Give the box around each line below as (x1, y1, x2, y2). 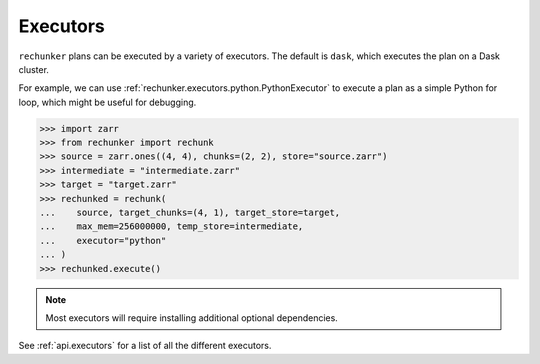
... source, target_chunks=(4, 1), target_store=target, (39, 207, 341, 219)
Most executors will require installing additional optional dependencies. (45, 311, 339, 324)
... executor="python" (39, 235, 167, 246)
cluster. (18, 63, 50, 75)
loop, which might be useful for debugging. (18, 96, 197, 108)
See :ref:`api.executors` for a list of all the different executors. (18, 340, 272, 352)
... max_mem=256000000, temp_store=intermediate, (39, 221, 304, 232)
